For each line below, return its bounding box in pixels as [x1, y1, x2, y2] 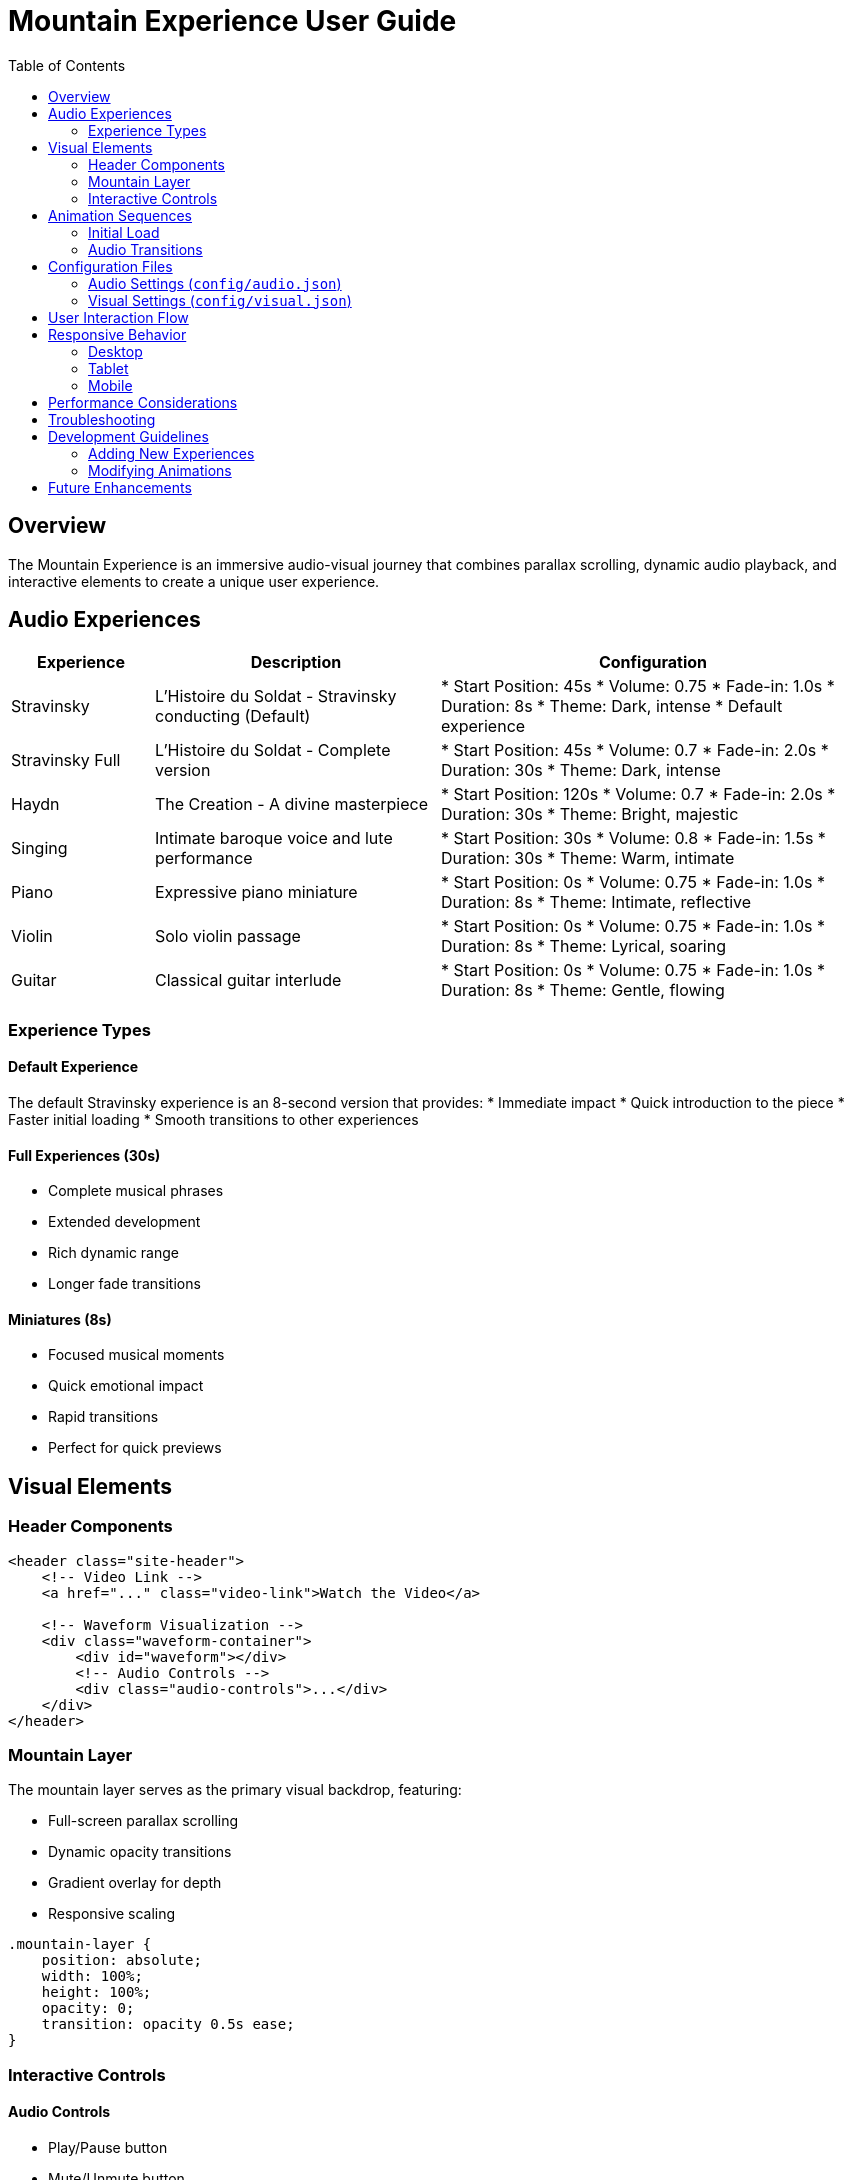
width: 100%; [41, 1968, 143, 1985]
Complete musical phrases [48, 1182, 224, 1200]
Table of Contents [8, 56, 126, 74]
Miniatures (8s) [8, 1310, 112, 1328]
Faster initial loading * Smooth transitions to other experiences [8, 1111, 419, 1129]
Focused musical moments [48, 1346, 225, 1364]
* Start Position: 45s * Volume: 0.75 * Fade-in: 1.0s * [440, 676, 835, 697]
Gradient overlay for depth [48, 1874, 222, 1892]
